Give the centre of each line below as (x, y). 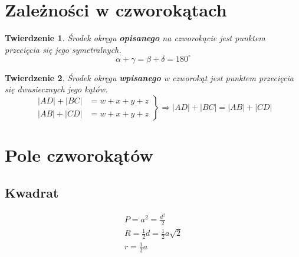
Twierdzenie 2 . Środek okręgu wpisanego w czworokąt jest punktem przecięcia (149, 77)
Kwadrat (32, 192)
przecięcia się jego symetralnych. (63, 49)
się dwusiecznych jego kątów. (56, 89)
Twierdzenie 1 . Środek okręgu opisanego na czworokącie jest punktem (135, 38)
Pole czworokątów (79, 155)
